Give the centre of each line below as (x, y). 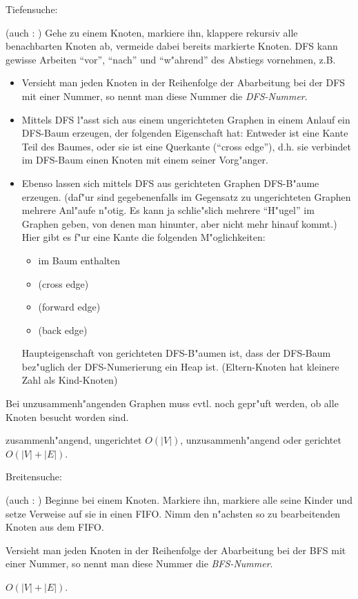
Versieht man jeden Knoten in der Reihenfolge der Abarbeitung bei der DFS (183, 82)
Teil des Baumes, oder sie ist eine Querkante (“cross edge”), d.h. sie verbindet (187, 146)
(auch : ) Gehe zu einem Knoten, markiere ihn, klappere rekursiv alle (152, 32)
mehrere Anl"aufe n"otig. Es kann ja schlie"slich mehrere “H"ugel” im (168, 210)
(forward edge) (69, 307)
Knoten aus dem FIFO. (55, 527)
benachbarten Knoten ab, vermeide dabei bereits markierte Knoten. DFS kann (172, 46)
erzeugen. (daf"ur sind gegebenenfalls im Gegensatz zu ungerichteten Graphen (186, 196)
